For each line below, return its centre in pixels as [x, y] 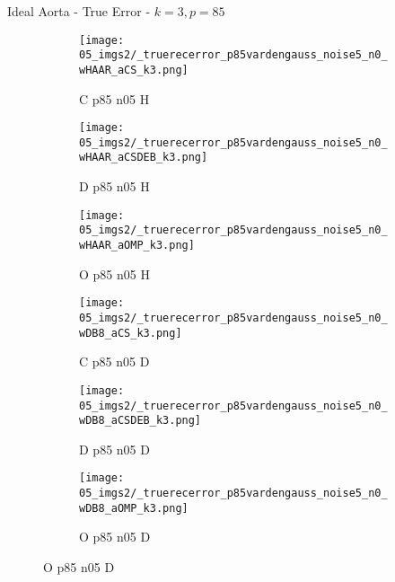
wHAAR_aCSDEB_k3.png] [144, 158]
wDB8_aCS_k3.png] [131, 333]
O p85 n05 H [114, 273]
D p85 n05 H [114, 186]
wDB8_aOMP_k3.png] [134, 508]
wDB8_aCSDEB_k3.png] [140, 421]
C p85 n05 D [114, 362]
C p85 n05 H [114, 98]
